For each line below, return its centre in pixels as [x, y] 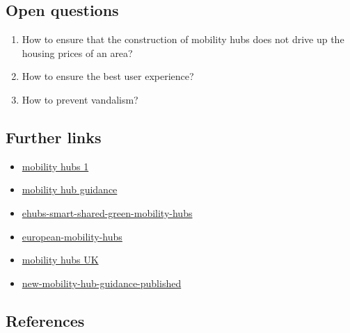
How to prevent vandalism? [80, 99]
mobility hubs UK [60, 260]
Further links [54, 137]
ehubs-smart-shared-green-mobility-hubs [107, 212]
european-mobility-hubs [72, 236]
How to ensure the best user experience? [108, 76]
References [45, 320]
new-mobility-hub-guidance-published [102, 283]
